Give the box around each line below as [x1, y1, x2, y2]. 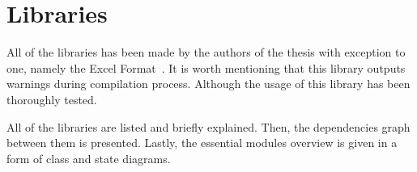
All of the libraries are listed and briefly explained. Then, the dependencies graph [6, 118, 411, 135]
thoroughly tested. [6, 90, 97, 107]
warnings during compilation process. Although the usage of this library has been [6, 75, 411, 92]
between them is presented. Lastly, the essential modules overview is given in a [6, 134, 398, 151]
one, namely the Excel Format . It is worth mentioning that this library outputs [6, 59, 406, 76]
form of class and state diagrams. [6, 149, 171, 166]
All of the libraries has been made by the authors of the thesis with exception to [6, 44, 406, 61]
